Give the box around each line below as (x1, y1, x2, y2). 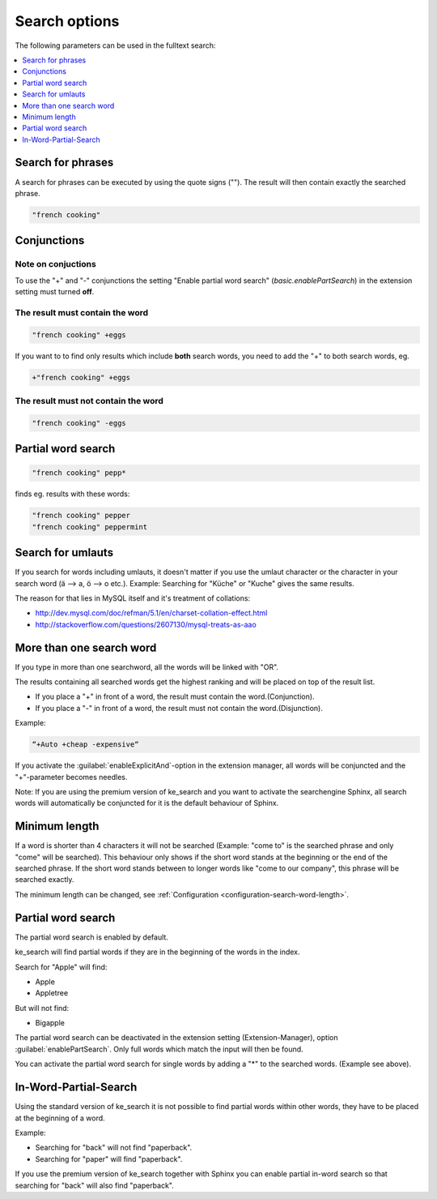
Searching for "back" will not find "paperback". (35, 1143, 193, 1153)
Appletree (35, 988, 69, 998)
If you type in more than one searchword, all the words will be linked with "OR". (15, 662, 279, 672)
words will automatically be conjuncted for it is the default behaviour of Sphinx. (15, 799, 279, 808)
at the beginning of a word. (15, 1113, 105, 1123)
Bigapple (35, 1018, 65, 1028)
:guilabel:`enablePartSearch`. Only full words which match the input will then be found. (15, 1044, 303, 1054)
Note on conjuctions (15, 259, 96, 270)
